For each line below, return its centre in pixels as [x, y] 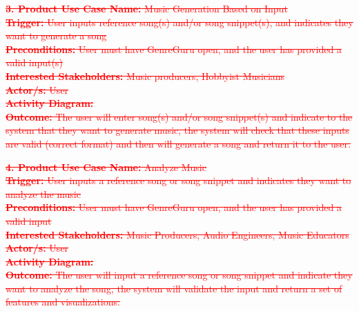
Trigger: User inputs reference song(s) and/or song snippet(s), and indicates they [179, 22]
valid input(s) [34, 62]
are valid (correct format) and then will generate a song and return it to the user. [178, 143]
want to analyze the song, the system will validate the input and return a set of [174, 288]
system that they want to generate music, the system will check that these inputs [177, 130]
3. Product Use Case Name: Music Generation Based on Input [147, 8]
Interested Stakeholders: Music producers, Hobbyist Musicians [145, 76]
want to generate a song [56, 36]
